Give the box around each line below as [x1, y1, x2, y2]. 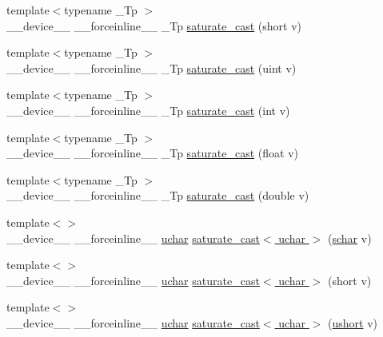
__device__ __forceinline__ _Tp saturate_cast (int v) [6, 101, 290, 118]
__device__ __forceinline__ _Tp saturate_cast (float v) [6, 145, 299, 161]
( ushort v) [328, 314, 378, 331]
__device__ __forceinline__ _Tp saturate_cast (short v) [6, 17, 302, 34]
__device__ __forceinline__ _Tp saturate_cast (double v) [6, 187, 309, 204]
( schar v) [328, 229, 372, 246]
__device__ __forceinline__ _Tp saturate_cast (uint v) [6, 59, 297, 76]
